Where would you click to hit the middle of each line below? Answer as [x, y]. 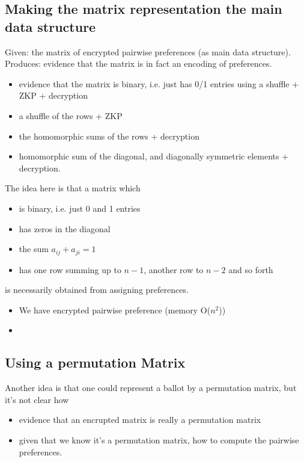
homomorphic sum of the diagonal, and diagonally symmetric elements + [154, 156]
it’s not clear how [37, 399]
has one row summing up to [70, 269]
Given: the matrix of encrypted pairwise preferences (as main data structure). [148, 51]
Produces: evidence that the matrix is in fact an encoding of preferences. [138, 63]
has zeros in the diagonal [65, 228]
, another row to [174, 269]
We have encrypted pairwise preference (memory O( [115, 310]
